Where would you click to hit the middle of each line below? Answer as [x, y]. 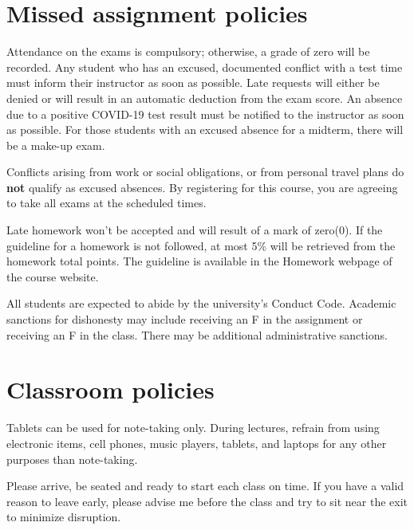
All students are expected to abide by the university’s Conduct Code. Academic [201, 303]
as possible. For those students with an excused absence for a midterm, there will [205, 130]
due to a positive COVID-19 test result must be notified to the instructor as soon [205, 114]
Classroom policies [110, 389]
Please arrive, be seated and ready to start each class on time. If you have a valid [205, 486]
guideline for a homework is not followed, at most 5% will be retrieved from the [201, 245]
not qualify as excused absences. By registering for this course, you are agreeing [202, 187]
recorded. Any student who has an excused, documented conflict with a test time [205, 67]
